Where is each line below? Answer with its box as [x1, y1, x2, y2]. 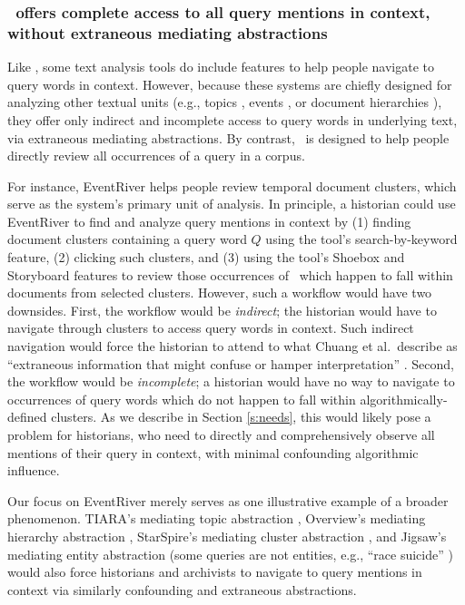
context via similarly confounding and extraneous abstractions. [7, 580, 357, 599]
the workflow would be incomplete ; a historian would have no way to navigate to [7, 372, 455, 391]
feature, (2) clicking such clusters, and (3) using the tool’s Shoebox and [7, 248, 405, 267]
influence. [7, 461, 60, 480]
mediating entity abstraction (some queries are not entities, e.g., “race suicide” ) [7, 544, 453, 563]
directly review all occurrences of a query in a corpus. [7, 146, 305, 165]
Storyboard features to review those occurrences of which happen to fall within [7, 265, 453, 284]
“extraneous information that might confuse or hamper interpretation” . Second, [7, 354, 454, 373]
